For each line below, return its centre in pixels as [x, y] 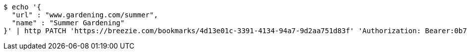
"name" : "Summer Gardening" [68, 23]
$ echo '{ [22, 7]
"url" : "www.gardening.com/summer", [85, 15]
